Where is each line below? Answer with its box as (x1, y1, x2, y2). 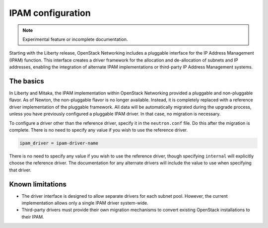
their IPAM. (21, 214, 44, 220)
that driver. (9, 167, 32, 173)
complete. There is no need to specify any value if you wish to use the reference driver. (9, 127, 188, 133)
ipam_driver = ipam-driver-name (19, 140, 99, 146)
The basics (9, 77, 44, 85)
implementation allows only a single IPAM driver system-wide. (21, 200, 148, 206)
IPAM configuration (9, 7, 91, 18)
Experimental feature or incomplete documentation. (22, 36, 128, 42)
